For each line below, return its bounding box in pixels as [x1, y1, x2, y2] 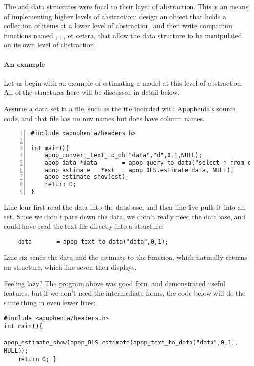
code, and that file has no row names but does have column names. [4, 113, 205, 123]
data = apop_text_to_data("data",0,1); [18, 238, 169, 245]
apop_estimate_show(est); [44, 173, 129, 181]
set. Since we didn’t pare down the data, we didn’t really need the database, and [4, 211, 246, 221]
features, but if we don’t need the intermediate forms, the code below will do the [4, 288, 246, 298]
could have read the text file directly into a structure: [4, 221, 164, 231]
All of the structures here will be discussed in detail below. [4, 87, 180, 97]
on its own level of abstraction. [4, 40, 96, 50]
